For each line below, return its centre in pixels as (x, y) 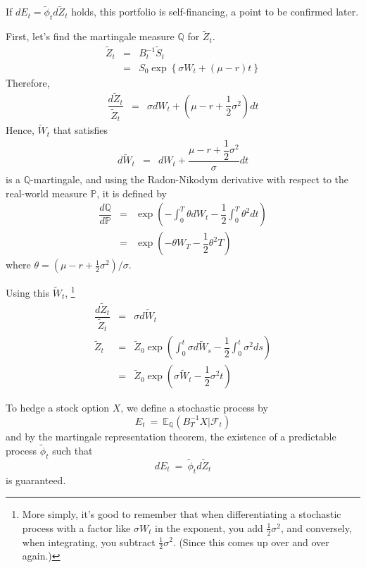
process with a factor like (76, 527)
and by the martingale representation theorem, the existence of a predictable (171, 436)
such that (72, 450)
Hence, (20, 130)
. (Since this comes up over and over (251, 542)
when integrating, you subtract (89, 542)
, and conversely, (316, 527)
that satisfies (80, 130)
